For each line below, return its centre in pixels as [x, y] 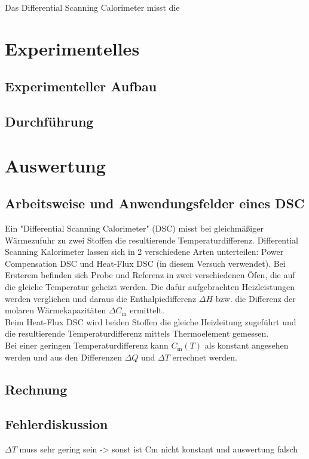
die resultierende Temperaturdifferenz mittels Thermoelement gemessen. [137, 333]
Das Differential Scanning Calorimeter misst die [92, 7]
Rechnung [36, 389]
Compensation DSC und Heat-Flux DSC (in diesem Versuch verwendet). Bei [145, 263]
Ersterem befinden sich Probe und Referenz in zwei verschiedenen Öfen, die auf [150, 275]
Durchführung [49, 121]
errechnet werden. [205, 357]
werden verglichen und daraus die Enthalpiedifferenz [101, 298]
